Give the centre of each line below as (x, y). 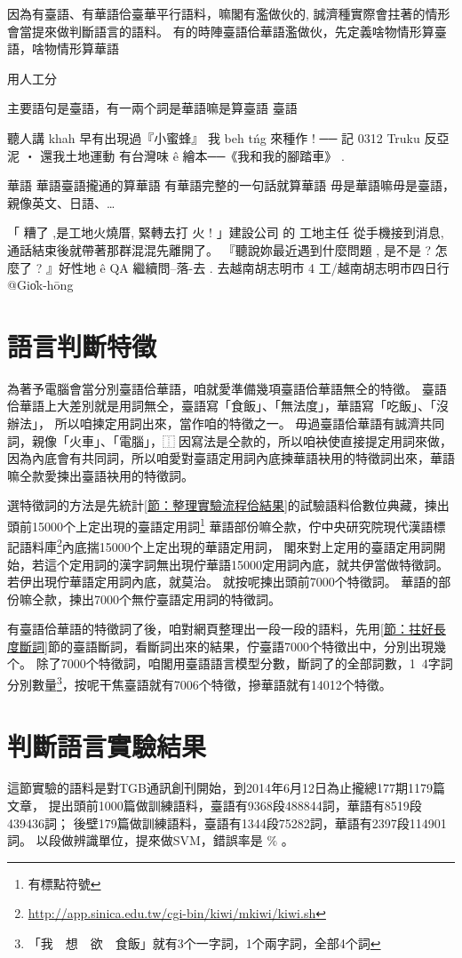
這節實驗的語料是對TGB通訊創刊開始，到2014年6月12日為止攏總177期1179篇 (227, 788)
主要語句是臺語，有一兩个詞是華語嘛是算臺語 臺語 (152, 108)
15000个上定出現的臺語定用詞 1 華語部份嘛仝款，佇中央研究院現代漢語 (232, 525)
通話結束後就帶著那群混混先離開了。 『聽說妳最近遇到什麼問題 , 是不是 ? (219, 249)
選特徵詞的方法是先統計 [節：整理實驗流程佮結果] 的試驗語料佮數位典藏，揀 (222, 505)
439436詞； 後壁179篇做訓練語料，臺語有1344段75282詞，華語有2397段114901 (227, 822)
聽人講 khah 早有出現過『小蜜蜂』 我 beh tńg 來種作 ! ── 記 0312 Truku (214, 137)
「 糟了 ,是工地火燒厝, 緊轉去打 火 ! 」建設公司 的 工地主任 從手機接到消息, (226, 232)
